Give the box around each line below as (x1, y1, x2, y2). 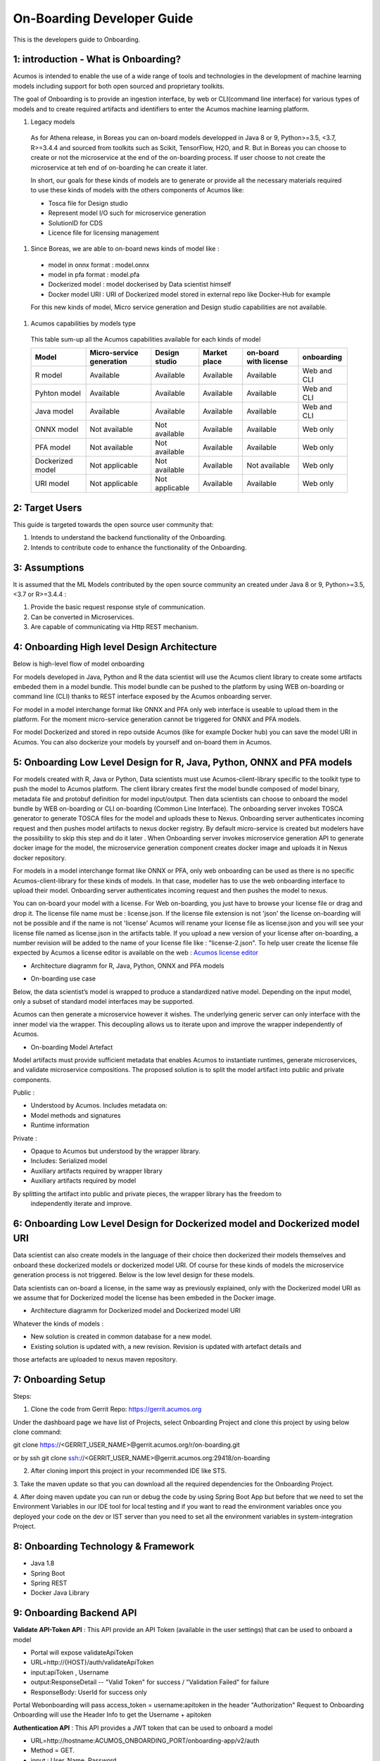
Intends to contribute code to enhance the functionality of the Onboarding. (30, 543, 247, 552)
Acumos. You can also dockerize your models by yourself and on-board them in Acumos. (13, 738, 272, 746)
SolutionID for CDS (48, 218, 103, 227)
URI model (34, 479, 70, 489)
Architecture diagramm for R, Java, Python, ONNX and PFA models (30, 962, 224, 970)
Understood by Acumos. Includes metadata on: (30, 1101, 168, 1109)
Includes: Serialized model (30, 1157, 108, 1165)
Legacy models (30, 118, 75, 126)
